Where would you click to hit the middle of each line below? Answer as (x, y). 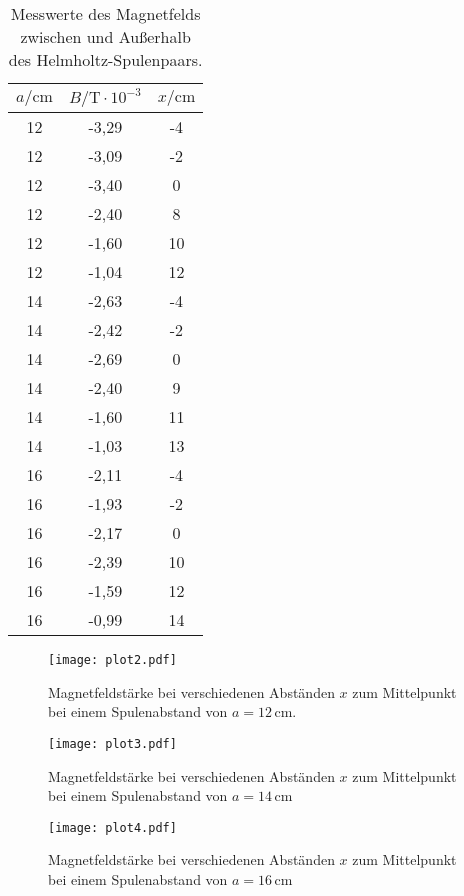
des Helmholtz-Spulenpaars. (105, 59)
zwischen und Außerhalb (105, 36)
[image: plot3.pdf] (112, 743)
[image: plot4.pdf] (112, 827)
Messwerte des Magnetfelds (105, 13)
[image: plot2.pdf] (112, 660)
